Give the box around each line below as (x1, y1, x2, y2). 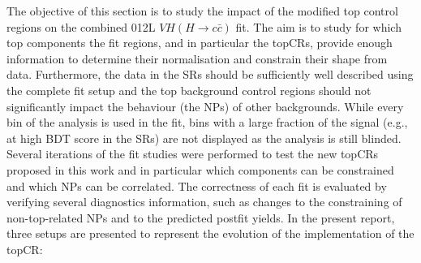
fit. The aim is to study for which (235, 18, 402, 35)
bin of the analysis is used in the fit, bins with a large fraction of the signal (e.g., (6, 114, 408, 131)
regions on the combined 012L (6, 18, 156, 35)
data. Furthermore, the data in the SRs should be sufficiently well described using (6, 66, 414, 83)
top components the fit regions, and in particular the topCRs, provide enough (6, 34, 393, 51)
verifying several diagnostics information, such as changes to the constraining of (6, 193, 402, 210)
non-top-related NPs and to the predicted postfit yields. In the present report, (6, 209, 395, 226)
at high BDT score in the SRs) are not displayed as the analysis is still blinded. (6, 129, 402, 146)
